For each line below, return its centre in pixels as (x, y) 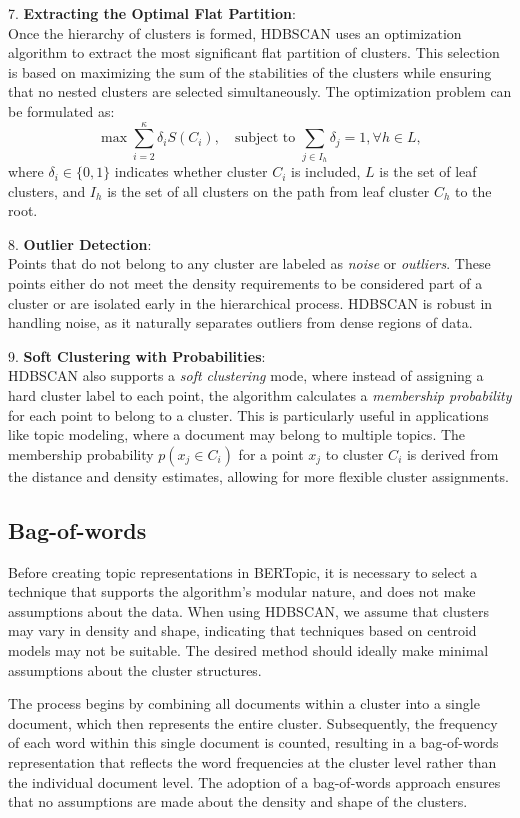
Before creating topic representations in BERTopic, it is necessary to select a (243, 571)
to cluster (354, 453)
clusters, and (47, 190)
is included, (326, 171)
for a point (271, 453)
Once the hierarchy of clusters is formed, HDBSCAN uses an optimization (235, 32)
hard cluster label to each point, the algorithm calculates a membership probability (260, 395)
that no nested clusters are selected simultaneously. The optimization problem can (260, 91)
